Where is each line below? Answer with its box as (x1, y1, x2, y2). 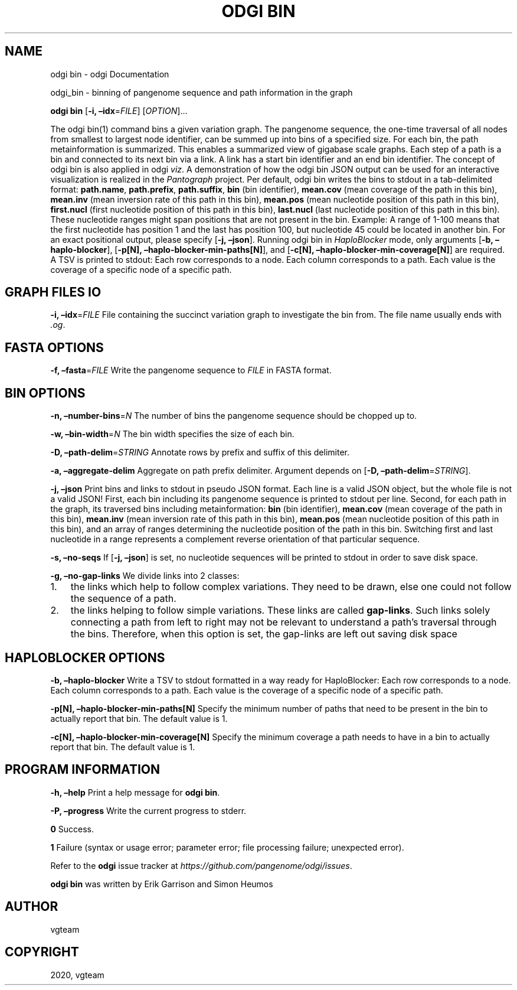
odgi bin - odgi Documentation (50, 69, 169, 79)
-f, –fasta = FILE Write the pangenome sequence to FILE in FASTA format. (50, 365, 332, 376)
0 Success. (50, 823, 94, 834)
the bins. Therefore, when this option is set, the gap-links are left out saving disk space (70, 628, 457, 640)
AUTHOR (5, 899, 58, 914)
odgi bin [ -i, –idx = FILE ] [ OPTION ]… (50, 105, 188, 116)
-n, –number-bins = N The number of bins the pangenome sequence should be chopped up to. (50, 411, 417, 421)
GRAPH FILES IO (5, 285, 102, 300)
